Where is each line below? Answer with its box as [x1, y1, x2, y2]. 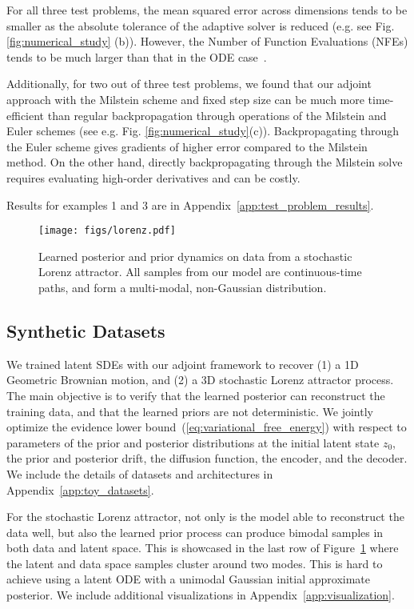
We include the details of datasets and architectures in [6, 465, 273, 482]
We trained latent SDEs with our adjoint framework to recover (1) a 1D [6, 355, 359, 372]
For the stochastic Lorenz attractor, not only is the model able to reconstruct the [6, 508, 404, 525]
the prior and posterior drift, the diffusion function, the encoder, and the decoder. [6, 450, 408, 467]
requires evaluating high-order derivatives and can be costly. [6, 169, 301, 186]
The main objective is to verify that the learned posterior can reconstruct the [6, 387, 385, 403]
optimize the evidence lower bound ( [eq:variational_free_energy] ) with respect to [6, 419, 407, 435]
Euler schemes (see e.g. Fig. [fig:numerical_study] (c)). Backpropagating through [6, 122, 400, 139]
